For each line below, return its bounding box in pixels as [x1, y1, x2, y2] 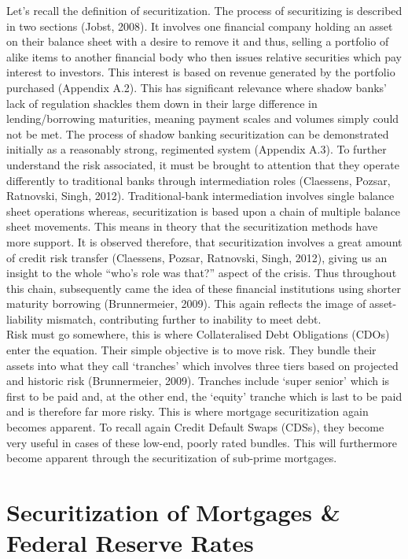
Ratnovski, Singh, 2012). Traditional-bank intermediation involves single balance [6, 187, 395, 204]
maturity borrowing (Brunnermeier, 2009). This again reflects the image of [6, 295, 366, 312]
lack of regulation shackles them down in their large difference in [6, 94, 318, 111]
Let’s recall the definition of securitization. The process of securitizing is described [6, 2, 402, 18]
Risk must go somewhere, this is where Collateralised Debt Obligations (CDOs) [6, 326, 390, 342]
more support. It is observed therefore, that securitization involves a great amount [6, 233, 402, 250]
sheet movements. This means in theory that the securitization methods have [6, 218, 378, 235]
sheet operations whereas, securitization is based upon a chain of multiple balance [6, 202, 401, 219]
